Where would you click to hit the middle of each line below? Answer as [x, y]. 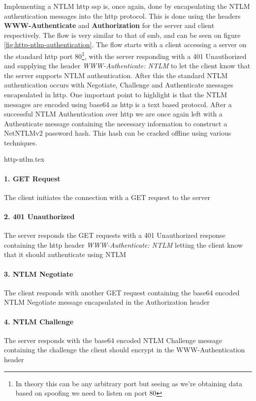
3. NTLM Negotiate [39, 273]
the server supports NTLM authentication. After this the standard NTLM [116, 75]
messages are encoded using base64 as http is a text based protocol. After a [118, 104]
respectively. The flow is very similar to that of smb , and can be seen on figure [122, 35]
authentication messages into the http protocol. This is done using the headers [122, 15]
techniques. [21, 142]
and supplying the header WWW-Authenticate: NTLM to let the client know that [127, 66]
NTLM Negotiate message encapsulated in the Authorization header [107, 302]
